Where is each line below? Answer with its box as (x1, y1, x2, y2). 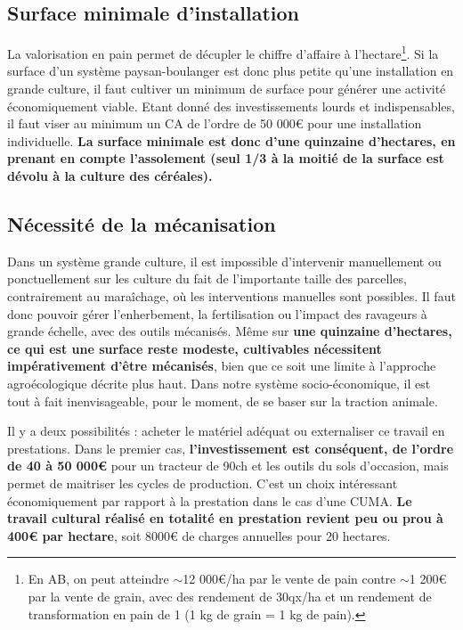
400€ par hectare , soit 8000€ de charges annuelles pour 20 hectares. (7, 526, 391, 544)
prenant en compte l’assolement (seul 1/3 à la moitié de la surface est (7, 149, 444, 168)
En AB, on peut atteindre (28, 569, 169, 588)
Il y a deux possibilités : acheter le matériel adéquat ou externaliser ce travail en (7, 421, 445, 440)
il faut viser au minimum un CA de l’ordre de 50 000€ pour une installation (7, 114, 422, 133)
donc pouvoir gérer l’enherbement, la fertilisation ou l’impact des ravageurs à (7, 304, 427, 323)
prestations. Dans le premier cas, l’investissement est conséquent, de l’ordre (7, 438, 454, 457)
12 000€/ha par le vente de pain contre (183, 569, 396, 588)
